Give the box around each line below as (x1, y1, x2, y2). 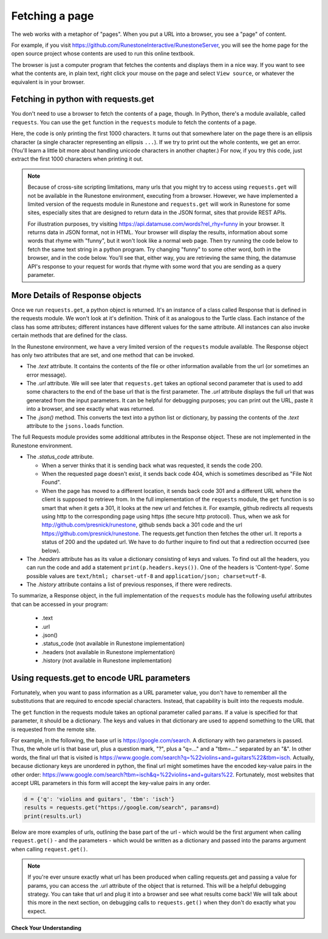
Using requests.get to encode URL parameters (11, 673, 191, 683)
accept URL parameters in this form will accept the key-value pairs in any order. (11, 780, 211, 786)
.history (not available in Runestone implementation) (41, 657, 173, 665)
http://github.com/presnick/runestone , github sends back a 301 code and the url (41, 521, 242, 529)
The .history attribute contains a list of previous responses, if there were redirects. (26, 581, 232, 588)
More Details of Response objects (11, 290, 142, 301)
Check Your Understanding (11, 924, 81, 932)
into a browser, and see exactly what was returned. (26, 405, 155, 413)
